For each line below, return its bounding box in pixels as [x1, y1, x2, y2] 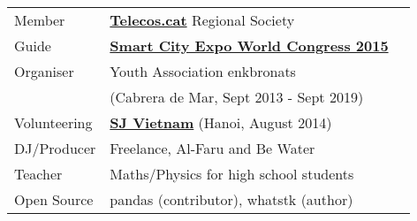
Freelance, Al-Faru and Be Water [110, 138, 315, 158]
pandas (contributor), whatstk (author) [110, 189, 353, 210]
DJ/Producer [14, 138, 96, 158]
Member [14, 10, 65, 30]
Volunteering [14, 112, 93, 133]
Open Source [14, 189, 94, 210]
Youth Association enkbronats [110, 61, 296, 81]
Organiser [14, 61, 74, 81]
